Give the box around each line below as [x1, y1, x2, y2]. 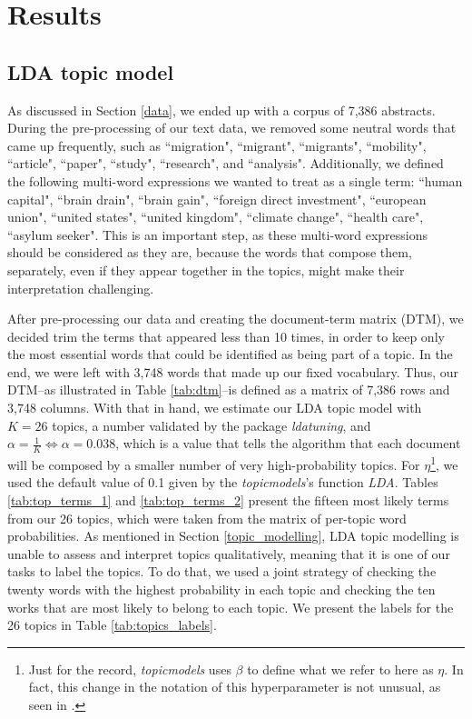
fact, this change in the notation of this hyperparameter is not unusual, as [28, 677, 441, 696]
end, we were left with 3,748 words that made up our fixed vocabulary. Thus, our [7, 362, 458, 381]
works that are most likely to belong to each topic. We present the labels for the [7, 597, 454, 616]
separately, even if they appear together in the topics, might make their [7, 260, 405, 279]
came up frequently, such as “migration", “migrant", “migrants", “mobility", [7, 135, 427, 155]
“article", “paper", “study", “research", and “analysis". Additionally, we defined [7, 154, 444, 173]
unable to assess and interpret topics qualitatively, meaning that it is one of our [7, 544, 450, 563]
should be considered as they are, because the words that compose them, [7, 243, 412, 262]
